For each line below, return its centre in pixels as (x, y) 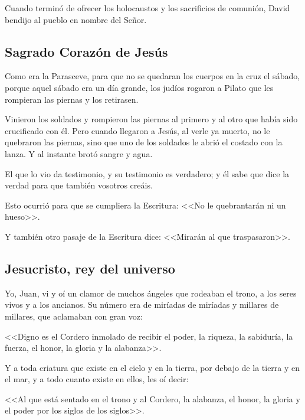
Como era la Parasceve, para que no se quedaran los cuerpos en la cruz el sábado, (152, 76)
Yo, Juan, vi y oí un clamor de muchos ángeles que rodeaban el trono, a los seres (151, 293)
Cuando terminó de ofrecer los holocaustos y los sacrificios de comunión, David (147, 8)
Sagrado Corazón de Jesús (86, 51)
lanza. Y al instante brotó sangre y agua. (79, 153)
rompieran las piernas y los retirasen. (72, 99)
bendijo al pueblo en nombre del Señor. (76, 19)
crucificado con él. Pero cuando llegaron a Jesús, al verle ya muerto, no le (137, 130)
